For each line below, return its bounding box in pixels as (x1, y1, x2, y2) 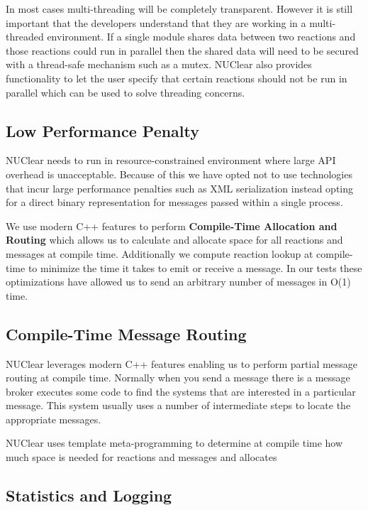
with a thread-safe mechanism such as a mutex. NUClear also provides (6, 57, 312, 72)
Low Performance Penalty (6, 119, 200, 141)
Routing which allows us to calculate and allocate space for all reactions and (6, 232, 343, 247)
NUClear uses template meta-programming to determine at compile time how (6, 435, 343, 450)
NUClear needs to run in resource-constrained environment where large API (6, 153, 336, 168)
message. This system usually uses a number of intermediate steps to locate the (6, 398, 351, 413)
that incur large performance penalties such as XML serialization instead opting (6, 180, 354, 195)
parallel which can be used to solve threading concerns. (6, 85, 245, 99)
